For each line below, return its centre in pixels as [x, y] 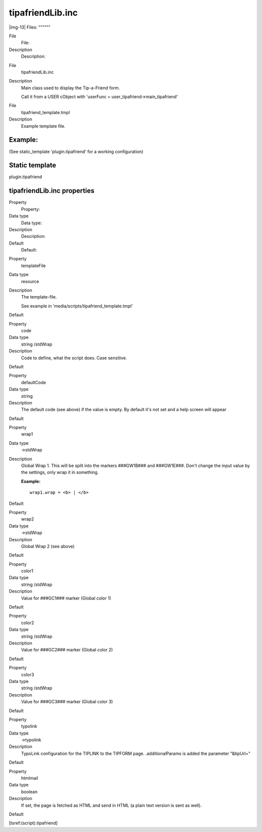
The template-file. [39, 297]
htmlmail [30, 778]
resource [30, 281]
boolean [29, 792]
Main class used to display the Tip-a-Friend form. [71, 88]
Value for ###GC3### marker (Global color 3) [67, 702]
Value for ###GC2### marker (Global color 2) [67, 650]
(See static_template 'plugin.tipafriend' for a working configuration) [76, 151]
